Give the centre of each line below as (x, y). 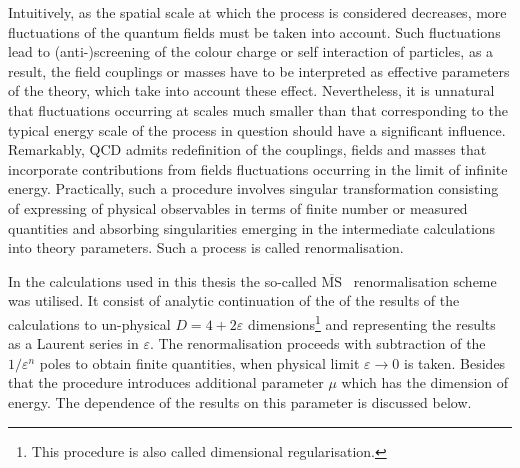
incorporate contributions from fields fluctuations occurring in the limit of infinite (258, 168)
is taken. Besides (454, 362)
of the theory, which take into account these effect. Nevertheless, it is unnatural (251, 90)
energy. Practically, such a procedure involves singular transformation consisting (253, 188)
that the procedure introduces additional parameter (166, 382)
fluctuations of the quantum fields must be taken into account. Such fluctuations (254, 31)
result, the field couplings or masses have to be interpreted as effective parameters (259, 70)
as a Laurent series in (73, 343)
